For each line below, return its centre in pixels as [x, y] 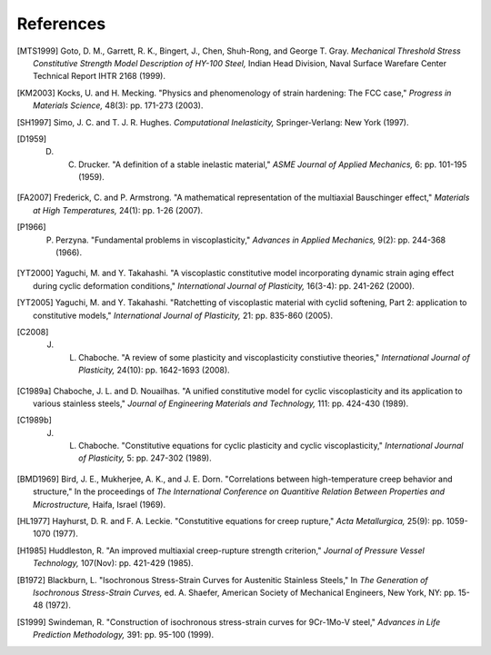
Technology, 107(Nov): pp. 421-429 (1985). [114, 563]
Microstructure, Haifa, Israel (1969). [100, 504]
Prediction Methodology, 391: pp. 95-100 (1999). [124, 635]
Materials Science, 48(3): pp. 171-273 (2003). [118, 105]
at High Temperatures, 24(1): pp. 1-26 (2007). [118, 210]
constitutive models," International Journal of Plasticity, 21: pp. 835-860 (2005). [183, 315]
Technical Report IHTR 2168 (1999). [99, 76]
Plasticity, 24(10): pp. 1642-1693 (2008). [155, 370]
